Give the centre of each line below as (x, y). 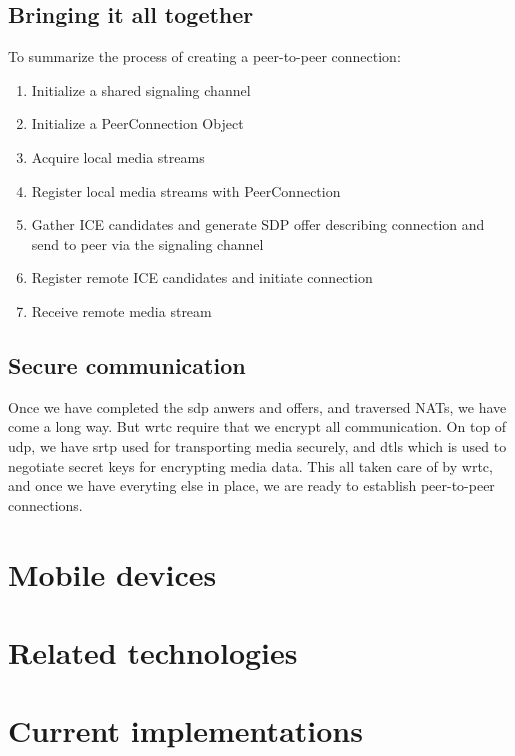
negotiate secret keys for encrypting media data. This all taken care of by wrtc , (250, 465)
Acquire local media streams (118, 156)
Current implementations (185, 730)
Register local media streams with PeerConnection (186, 190)
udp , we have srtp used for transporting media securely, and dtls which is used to (257, 445)
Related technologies (153, 651)
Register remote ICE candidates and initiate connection (202, 277)
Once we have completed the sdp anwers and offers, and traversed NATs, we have (257, 406)
